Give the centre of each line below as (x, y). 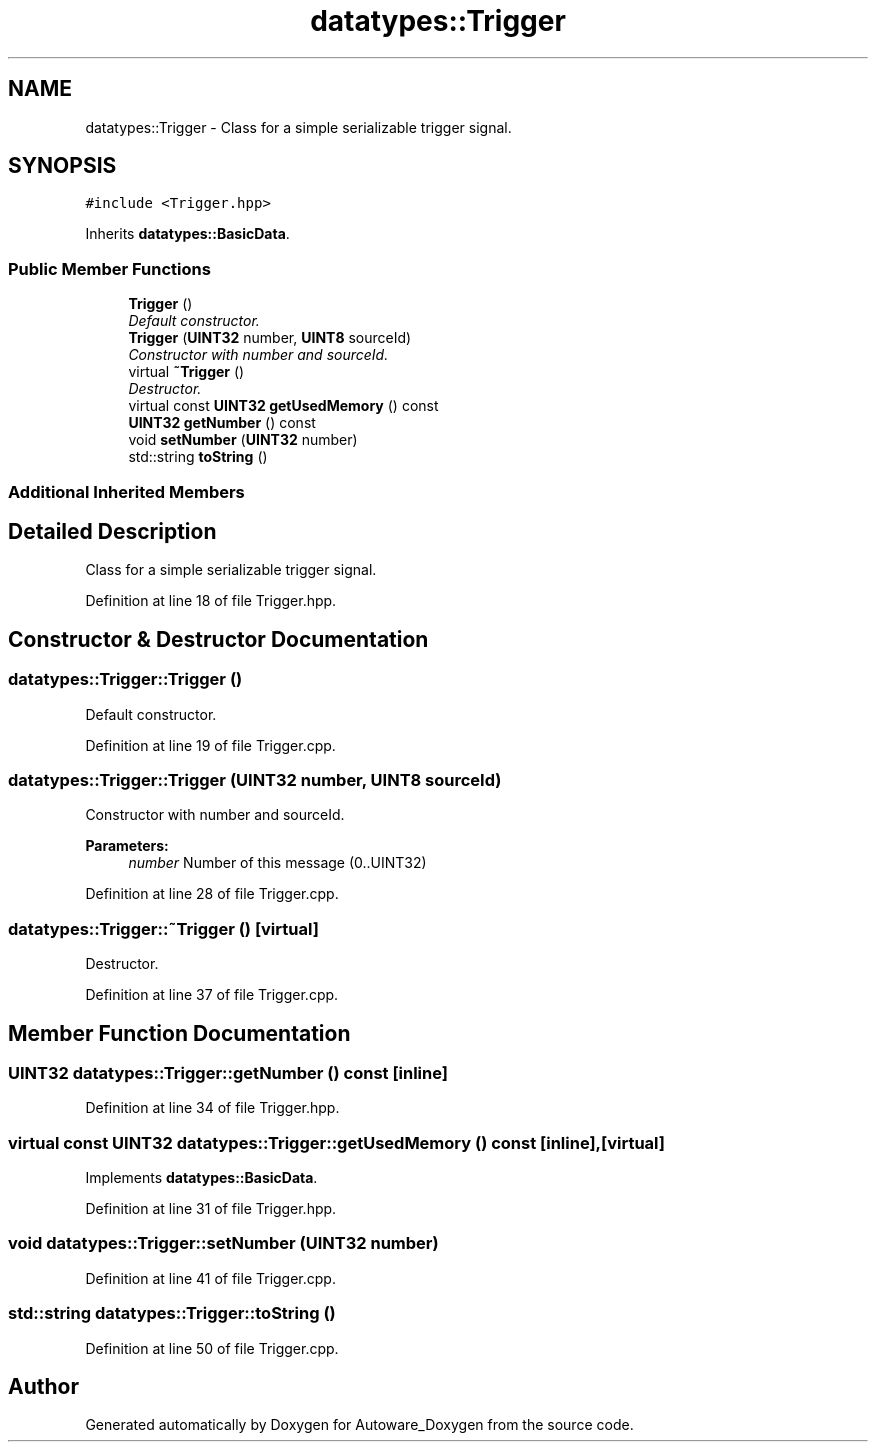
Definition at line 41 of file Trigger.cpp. (210, 1278)
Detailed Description (112, 531)
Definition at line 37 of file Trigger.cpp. (212, 995)
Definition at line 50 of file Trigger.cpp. (212, 1348)
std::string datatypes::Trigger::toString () (172, 1313)
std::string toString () (198, 457)
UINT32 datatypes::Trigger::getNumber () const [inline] (228, 1072)
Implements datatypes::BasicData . (201, 1178)
